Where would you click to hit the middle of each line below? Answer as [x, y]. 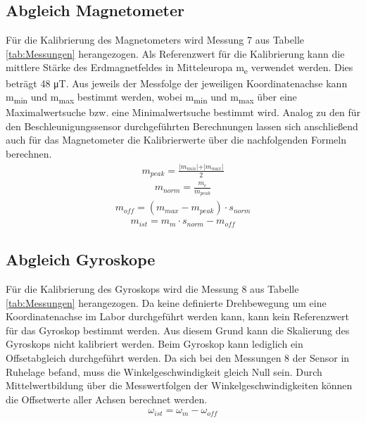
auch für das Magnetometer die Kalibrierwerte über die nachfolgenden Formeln [176, 140]
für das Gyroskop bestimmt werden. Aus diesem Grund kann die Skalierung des [178, 330]
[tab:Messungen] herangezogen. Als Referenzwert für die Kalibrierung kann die [175, 53]
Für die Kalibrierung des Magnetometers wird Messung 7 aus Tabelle [155, 40]
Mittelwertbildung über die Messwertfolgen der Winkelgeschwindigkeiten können [179, 385]
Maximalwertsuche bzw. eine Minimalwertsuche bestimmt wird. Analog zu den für [183, 112]
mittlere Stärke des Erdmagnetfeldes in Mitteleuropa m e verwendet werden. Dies [179, 68]
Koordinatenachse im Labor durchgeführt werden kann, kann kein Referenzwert [178, 316]
